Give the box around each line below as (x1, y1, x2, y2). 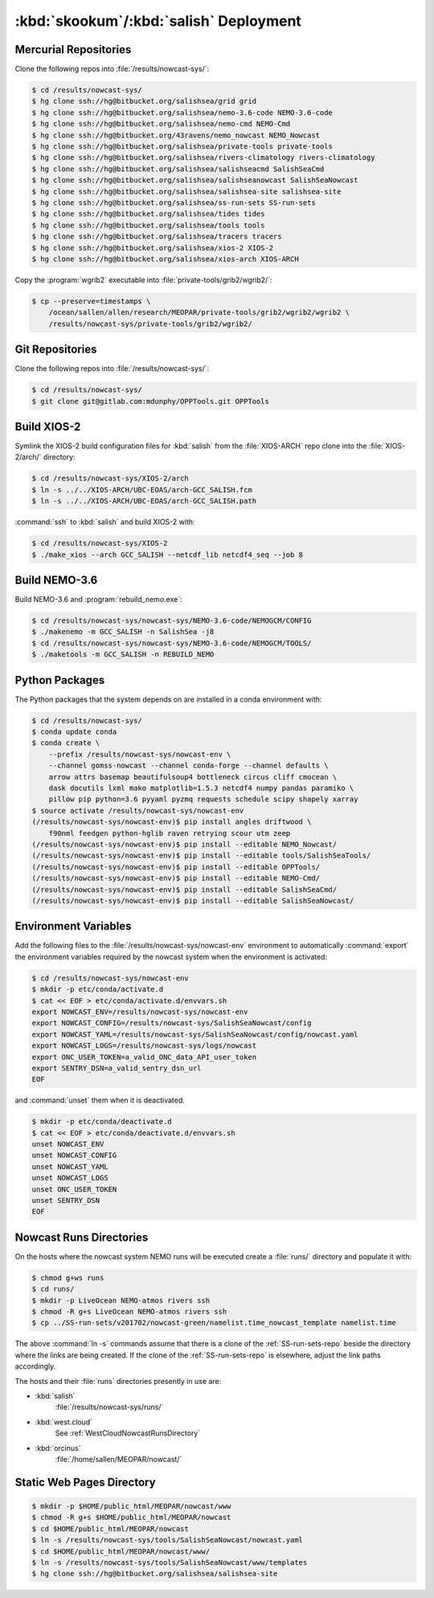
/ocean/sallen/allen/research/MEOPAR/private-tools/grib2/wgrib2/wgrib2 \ (48, 308, 350, 317)
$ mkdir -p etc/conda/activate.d (31, 985, 164, 994)
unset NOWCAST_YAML (31, 1162, 108, 1171)
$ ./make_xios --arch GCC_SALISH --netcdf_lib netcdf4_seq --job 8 (31, 550, 304, 559)
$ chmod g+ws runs (31, 1273, 104, 1283)
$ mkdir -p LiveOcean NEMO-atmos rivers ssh (31, 1295, 211, 1305)
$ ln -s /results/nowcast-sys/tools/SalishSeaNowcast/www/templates (31, 1558, 308, 1567)
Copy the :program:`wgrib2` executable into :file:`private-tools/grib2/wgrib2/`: (14, 274, 272, 285)
